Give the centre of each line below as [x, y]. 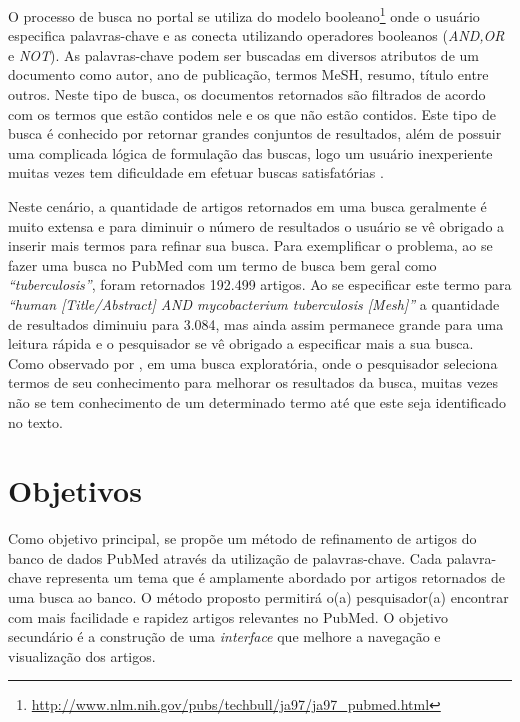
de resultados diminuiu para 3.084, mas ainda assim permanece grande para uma [256, 323]
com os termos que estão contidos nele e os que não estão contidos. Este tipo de [252, 113]
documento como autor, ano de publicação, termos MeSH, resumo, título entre [248, 74]
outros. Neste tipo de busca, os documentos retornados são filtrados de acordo [247, 94]
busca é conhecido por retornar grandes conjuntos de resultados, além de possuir [255, 133]
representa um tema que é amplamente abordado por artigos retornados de [276, 577]
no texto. [35, 421]
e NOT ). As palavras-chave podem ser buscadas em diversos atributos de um [243, 54]
